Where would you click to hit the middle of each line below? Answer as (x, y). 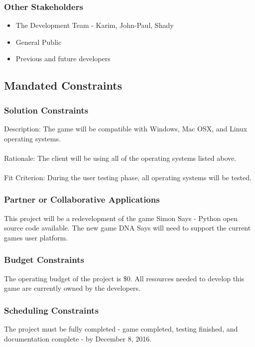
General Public (39, 42)
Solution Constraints (46, 110)
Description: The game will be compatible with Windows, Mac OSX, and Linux (126, 128)
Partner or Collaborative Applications (82, 199)
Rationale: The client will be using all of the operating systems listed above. (120, 158)
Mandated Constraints (63, 85)
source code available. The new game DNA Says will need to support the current (127, 228)
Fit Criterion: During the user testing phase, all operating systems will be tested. (128, 177)
